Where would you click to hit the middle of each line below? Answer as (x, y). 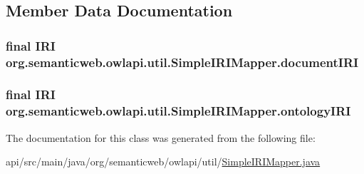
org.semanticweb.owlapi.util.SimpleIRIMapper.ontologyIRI (178, 111)
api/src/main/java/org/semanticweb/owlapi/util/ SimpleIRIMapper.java (163, 162)
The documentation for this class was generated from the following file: (161, 137)
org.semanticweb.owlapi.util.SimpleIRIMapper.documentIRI (182, 62)
